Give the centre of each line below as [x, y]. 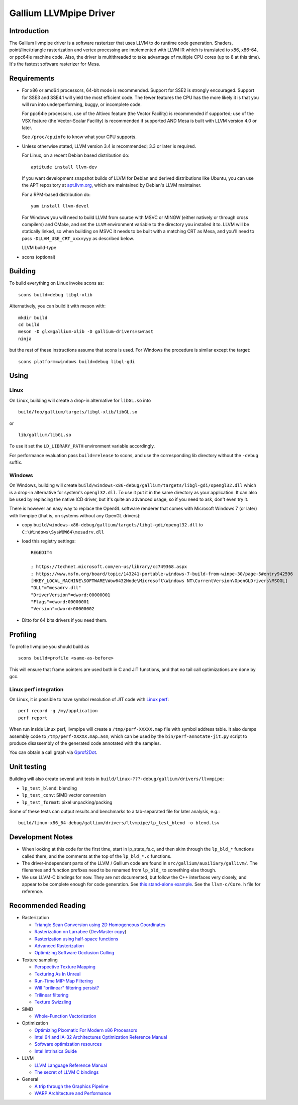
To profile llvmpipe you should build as [49, 646]
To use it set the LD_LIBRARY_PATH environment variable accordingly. [82, 446]
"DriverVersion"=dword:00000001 [71, 595]
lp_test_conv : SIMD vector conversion [64, 795]
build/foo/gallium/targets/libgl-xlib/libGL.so [78, 412]
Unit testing [28, 767]
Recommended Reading [47, 906]
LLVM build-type [39, 248]
